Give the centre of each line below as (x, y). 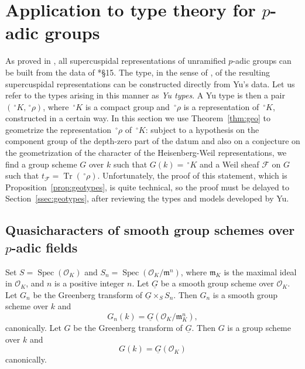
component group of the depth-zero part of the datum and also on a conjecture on (153, 141)
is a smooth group (245, 294)
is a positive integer (90, 283)
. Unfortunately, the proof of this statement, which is (192, 175)
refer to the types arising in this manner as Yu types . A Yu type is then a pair (145, 95)
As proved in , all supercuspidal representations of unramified (116, 61)
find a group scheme (41, 164)
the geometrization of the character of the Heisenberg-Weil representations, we (146, 153)
